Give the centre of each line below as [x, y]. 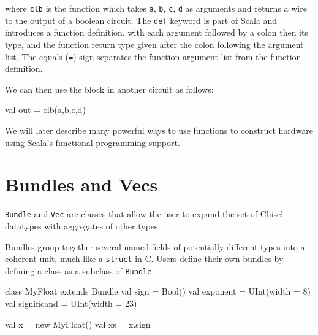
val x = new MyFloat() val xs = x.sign [78, 324]
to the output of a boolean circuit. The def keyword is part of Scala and [141, 20]
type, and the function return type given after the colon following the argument [154, 44]
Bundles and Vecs [81, 184]
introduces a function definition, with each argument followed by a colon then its [157, 32]
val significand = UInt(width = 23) [71, 303]
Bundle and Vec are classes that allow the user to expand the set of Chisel [144, 214]
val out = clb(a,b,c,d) [45, 110]
